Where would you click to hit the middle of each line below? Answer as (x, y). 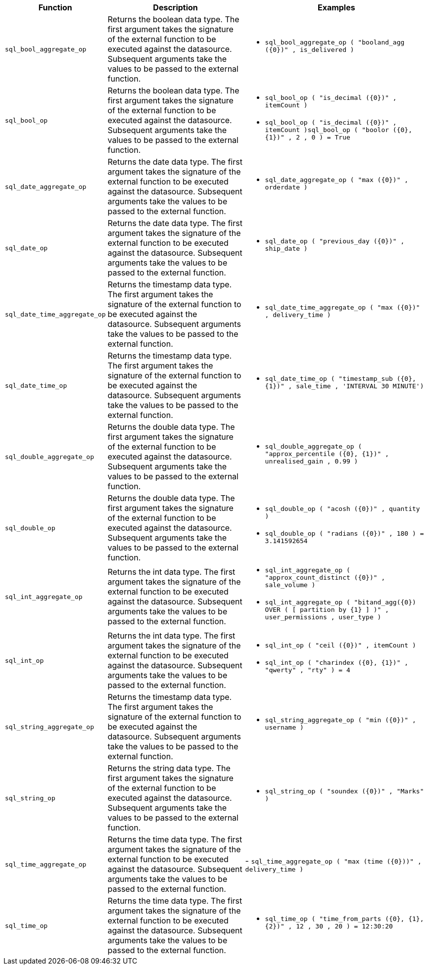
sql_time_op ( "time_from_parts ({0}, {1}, (344, 919)
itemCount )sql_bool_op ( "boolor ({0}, (339, 130)
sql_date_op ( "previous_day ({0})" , (335, 241)
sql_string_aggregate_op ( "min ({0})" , (340, 720)
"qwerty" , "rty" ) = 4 (308, 670)
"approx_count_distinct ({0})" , (325, 577)
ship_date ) (286, 249)
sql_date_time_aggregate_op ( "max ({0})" (342, 307)
